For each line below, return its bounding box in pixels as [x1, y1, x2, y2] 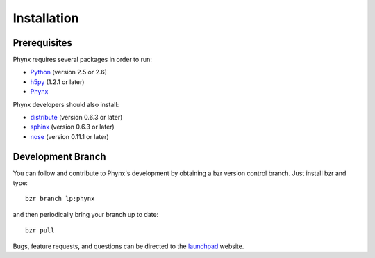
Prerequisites [12, 37, 72, 49]
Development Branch [12, 150, 107, 163]
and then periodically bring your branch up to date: [12, 210, 159, 218]
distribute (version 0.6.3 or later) [30, 113, 123, 122]
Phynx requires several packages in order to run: [12, 56, 152, 64]
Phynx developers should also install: [12, 100, 119, 108]
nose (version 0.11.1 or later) [30, 132, 109, 140]
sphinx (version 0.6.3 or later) [30, 122, 115, 131]
